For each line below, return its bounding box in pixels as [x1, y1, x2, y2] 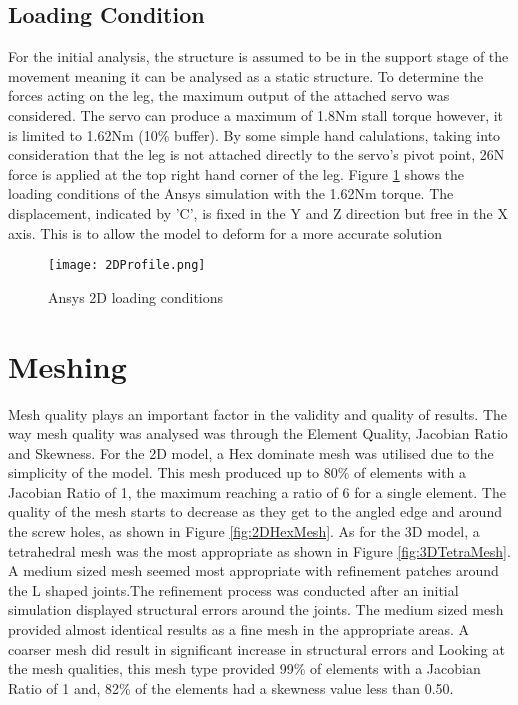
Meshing [8, 345, 127, 386]
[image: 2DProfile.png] [48, 258, 206, 273]
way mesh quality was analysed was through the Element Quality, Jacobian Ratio [8, 423, 508, 444]
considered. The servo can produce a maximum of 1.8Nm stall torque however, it [8, 104, 504, 125]
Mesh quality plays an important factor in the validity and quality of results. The [8, 403, 508, 424]
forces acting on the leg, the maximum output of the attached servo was [8, 85, 450, 106]
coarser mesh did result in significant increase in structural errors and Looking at [8, 638, 505, 659]
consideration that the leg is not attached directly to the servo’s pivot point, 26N [8, 144, 505, 165]
